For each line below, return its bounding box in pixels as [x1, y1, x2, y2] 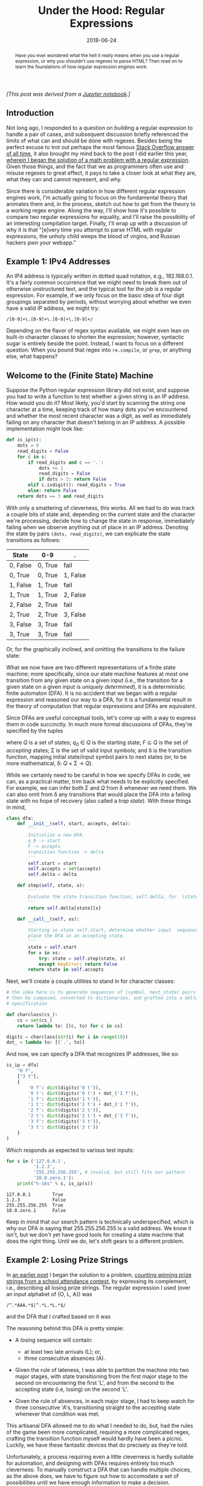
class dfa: [6, 815, 34, 822]
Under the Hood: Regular [38, 4, 165, 18]
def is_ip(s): [6, 437, 42, 443]
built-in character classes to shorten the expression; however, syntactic [6, 333, 184, 341]
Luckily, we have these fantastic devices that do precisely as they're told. [6, 1441, 188, 1448]
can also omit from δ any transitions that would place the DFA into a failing [6, 791, 191, 798]
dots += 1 [38, 465, 63, 471]
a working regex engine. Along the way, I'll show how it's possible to [6, 207, 176, 214]
